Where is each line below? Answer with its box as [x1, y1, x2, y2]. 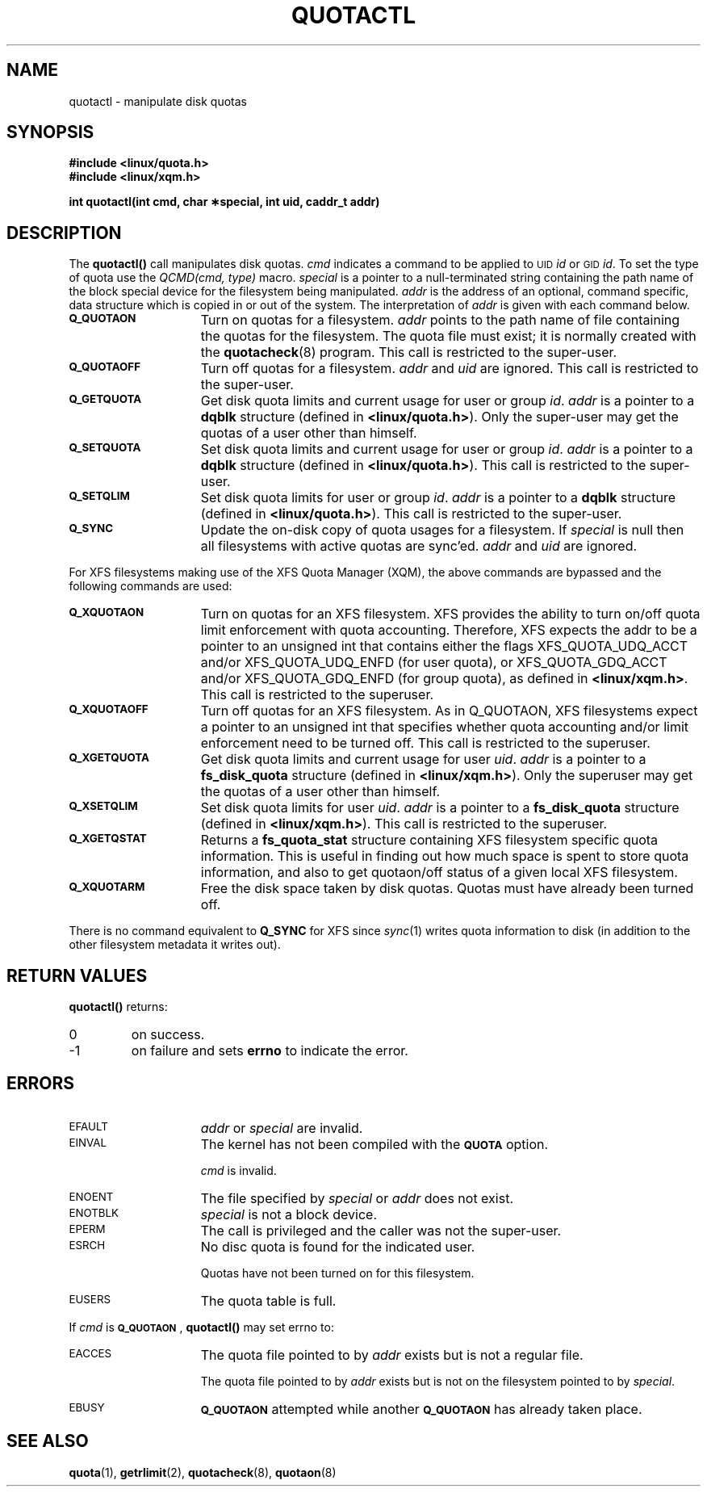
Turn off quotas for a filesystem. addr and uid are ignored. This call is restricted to [200, 360, 699, 377]
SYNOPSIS [6, 122, 94, 143]
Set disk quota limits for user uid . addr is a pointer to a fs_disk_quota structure [200, 799, 680, 816]
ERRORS [6, 1072, 75, 1093]
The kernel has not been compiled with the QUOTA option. [200, 1135, 549, 1152]
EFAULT [69, 1119, 108, 1133]
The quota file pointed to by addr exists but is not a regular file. [200, 1346, 584, 1363]
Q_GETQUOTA [69, 392, 142, 406]
